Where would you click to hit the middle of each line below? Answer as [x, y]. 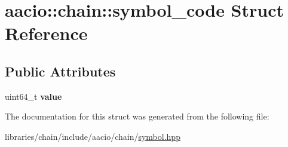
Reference [46, 33]
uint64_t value [33, 96]
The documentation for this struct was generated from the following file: [137, 116]
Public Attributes [60, 71]
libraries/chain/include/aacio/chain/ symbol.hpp [93, 136]
